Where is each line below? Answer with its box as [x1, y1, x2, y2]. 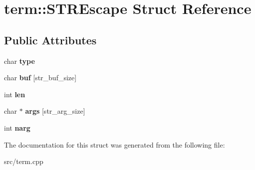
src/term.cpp [4, 156, 43, 167]
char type [4, 55, 35, 66]
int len [4, 89, 25, 99]
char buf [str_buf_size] [4, 72, 77, 83]
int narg [4, 122, 30, 133]
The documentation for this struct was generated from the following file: [4, 139, 225, 150]
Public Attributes [4, 32, 97, 47]
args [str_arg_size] [25, 106, 85, 116]
